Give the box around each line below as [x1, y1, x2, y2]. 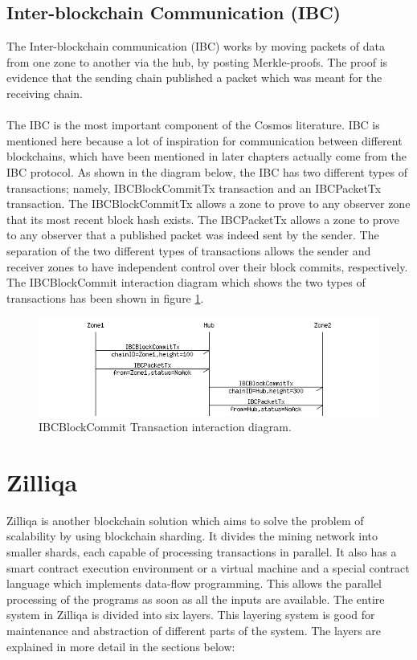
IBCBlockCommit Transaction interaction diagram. [39, 418, 292, 435]
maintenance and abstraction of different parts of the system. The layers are [6, 622, 382, 639]
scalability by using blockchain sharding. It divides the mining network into [6, 528, 378, 544]
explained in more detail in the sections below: [6, 638, 235, 654]
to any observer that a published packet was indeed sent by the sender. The [6, 226, 379, 243]
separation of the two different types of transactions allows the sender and [6, 242, 371, 259]
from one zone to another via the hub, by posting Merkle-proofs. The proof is [6, 53, 388, 70]
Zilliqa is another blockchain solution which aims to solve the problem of [6, 511, 364, 528]
